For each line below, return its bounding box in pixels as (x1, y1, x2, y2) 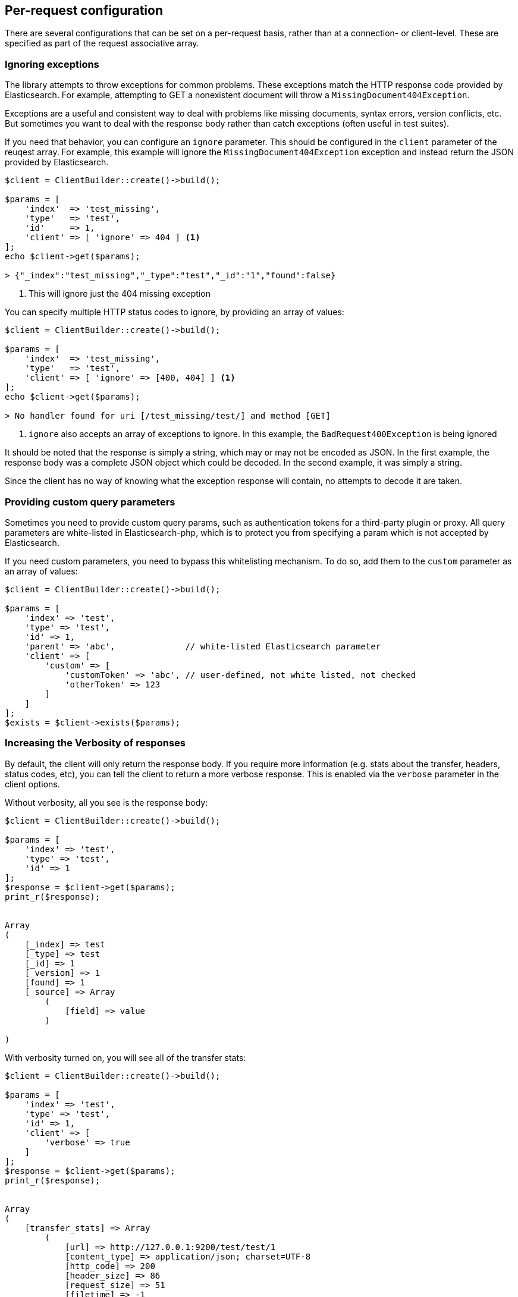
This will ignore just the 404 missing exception (29, 288, 211, 299)
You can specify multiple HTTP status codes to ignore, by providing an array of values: (5, 307, 344, 318)
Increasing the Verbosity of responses (5, 737, 186, 749)
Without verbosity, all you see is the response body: (5, 797, 208, 808)
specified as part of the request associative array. (5, 38, 199, 49)
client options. (5, 778, 60, 789)
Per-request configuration (5, 3, 164, 18)
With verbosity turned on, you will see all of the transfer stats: (5, 1052, 246, 1063)
